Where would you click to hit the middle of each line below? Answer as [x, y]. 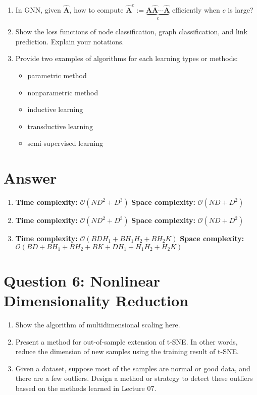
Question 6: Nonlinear [82, 280]
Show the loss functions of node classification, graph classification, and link [131, 32]
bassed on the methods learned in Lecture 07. [86, 388]
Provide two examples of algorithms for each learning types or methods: [126, 58]
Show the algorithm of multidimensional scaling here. [98, 324]
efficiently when [196, 9]
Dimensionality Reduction [96, 300]
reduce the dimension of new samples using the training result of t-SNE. [127, 351]
